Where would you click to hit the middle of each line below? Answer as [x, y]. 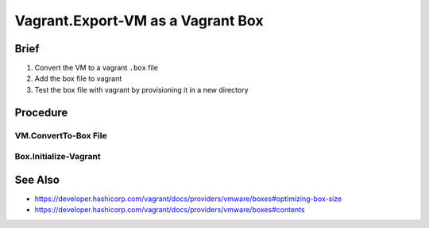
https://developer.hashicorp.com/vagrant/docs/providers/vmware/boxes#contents [170, 210]
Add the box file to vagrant [78, 78]
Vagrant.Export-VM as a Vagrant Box [139, 21]
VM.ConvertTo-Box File [61, 135]
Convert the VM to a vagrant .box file [97, 68]
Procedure [41, 112]
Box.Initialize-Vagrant [58, 157]
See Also [37, 179]
